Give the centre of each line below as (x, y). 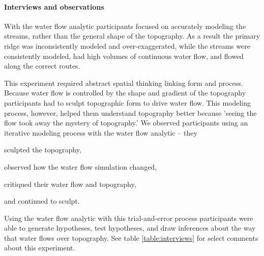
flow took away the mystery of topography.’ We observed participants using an (126, 123)
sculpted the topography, (43, 150)
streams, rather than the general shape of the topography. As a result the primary (132, 36)
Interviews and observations (54, 6)
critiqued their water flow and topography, (70, 184)
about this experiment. (40, 248)
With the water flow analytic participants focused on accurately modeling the (125, 26)
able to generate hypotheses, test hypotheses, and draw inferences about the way (130, 228)
